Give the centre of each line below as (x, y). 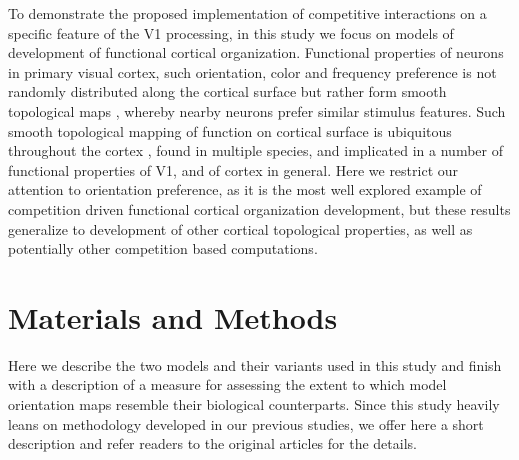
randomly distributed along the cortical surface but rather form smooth (227, 91)
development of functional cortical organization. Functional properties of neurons (256, 52)
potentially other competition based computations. (163, 248)
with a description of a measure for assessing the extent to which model (227, 384)
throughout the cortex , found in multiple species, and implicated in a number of (255, 150)
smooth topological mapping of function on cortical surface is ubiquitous (230, 130)
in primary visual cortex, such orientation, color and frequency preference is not (252, 71)
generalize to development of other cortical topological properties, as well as (240, 228)
